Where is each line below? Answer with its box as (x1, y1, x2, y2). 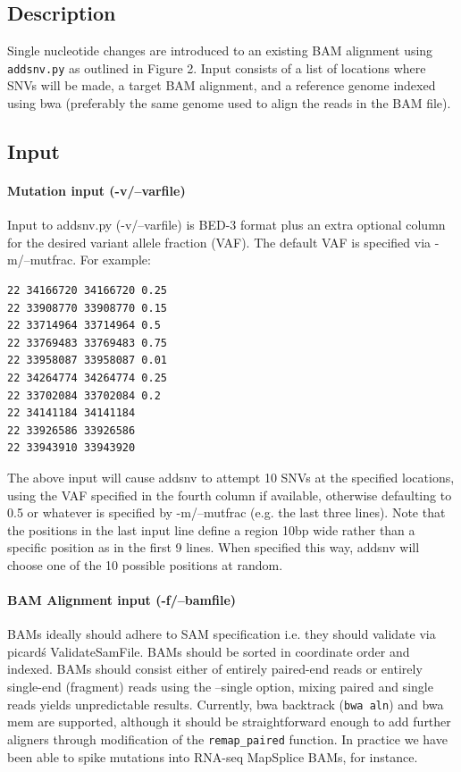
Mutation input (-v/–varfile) (7, 181, 186, 200)
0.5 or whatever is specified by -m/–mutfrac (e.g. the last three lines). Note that (7, 503, 446, 522)
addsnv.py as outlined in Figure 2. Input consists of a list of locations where (7, 58, 426, 77)
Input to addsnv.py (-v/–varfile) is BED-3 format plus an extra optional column (7, 215, 446, 234)
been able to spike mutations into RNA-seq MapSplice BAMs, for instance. (7, 747, 418, 766)
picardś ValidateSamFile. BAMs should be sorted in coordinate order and (7, 642, 410, 660)
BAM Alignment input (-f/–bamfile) (7, 591, 237, 609)
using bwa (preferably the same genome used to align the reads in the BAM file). (7, 94, 451, 113)
